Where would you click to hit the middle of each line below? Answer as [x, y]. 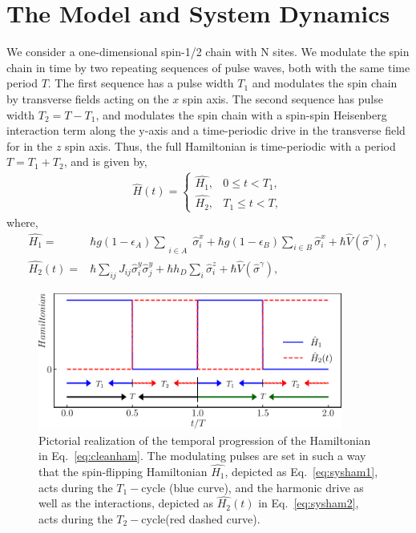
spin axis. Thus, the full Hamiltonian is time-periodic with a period [230, 145]
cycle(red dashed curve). [201, 519]
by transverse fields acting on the [88, 98]
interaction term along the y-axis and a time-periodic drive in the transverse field [206, 130]
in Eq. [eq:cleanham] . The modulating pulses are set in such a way [202, 456]
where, [22, 222]
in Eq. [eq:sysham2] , [309, 503]
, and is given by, [105, 162]
